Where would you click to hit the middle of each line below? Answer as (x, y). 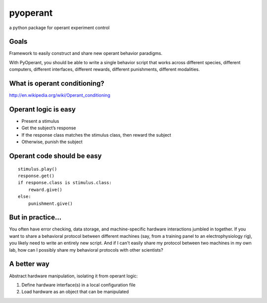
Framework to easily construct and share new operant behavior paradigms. (86, 53)
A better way (29, 264)
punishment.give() (50, 203)
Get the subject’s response (49, 128)
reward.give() (45, 189)
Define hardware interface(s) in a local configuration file (79, 285)
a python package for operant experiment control (59, 28)
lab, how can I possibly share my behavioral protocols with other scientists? (86, 250)
